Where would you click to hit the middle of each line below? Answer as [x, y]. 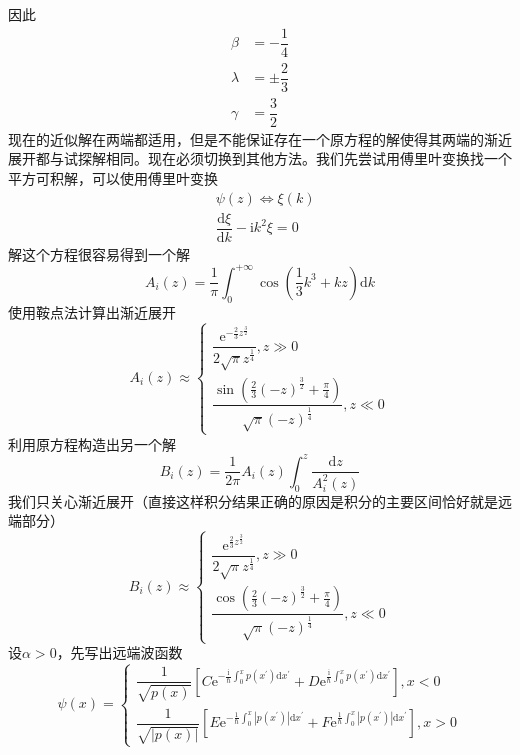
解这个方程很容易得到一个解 [99, 253]
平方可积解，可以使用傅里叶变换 [113, 178]
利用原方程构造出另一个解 [92, 443]
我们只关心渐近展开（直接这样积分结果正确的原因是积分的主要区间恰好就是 [253, 500]
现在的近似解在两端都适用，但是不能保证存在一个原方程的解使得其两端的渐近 [260, 138]
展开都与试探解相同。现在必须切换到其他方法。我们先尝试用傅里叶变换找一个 [260, 158]
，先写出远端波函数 [119, 652]
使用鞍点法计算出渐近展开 [92, 311]
